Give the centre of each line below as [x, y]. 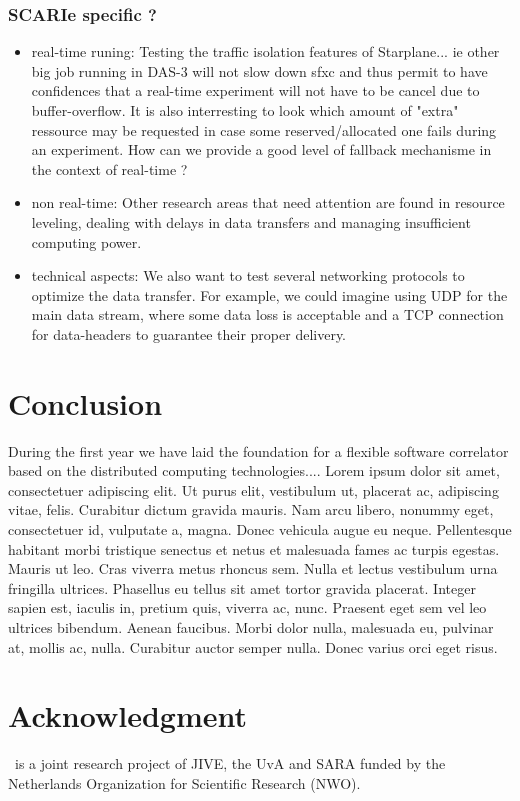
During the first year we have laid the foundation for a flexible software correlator [258, 450]
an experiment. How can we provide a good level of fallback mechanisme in [261, 149]
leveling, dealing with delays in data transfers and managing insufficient [251, 221]
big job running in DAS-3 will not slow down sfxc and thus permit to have [259, 70]
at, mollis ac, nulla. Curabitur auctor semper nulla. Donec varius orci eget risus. [253, 646]
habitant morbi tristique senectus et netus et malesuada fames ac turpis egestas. [254, 548]
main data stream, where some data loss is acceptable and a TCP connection [267, 314]
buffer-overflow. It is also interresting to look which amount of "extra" [245, 110]
